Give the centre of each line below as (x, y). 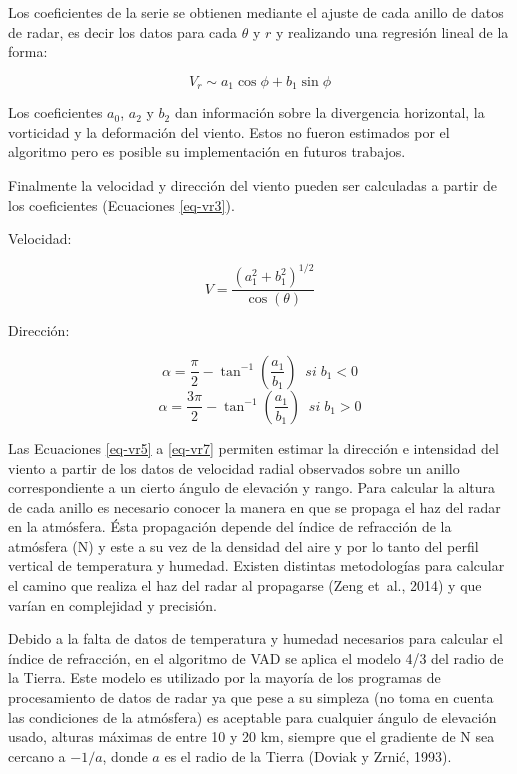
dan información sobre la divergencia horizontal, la (329, 112)
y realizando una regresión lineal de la (392, 31)
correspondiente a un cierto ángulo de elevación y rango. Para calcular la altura (252, 487)
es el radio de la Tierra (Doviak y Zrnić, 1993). (308, 755)
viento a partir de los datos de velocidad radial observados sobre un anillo (234, 467)
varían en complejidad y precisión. (113, 604)
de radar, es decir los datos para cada (123, 31)
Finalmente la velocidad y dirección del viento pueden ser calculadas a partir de (252, 185)
